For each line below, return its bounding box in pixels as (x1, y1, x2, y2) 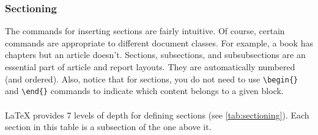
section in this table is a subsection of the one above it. (5, 120, 212, 133)
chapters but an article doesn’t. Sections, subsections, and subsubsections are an (5, 48, 306, 61)
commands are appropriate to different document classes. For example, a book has (5, 36, 313, 49)
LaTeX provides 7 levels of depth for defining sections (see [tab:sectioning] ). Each (5, 108, 309, 121)
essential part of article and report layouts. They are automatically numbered (5, 60, 295, 73)
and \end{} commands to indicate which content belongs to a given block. (5, 84, 284, 97)
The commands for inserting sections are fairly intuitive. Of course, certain (5, 24, 285, 37)
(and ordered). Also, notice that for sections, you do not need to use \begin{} (5, 72, 298, 85)
